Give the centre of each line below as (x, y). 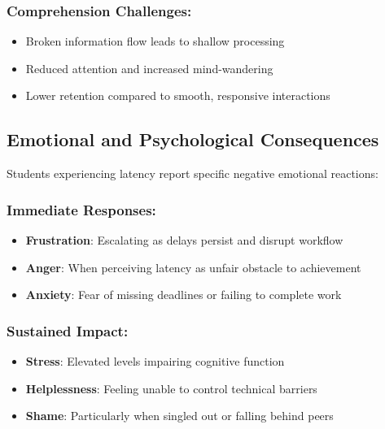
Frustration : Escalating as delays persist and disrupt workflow (184, 240)
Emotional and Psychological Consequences (193, 139)
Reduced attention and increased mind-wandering (149, 68)
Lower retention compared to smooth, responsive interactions (178, 95)
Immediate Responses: (81, 209)
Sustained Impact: (68, 330)
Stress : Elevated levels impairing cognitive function (155, 361)
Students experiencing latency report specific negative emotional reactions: (192, 173)
